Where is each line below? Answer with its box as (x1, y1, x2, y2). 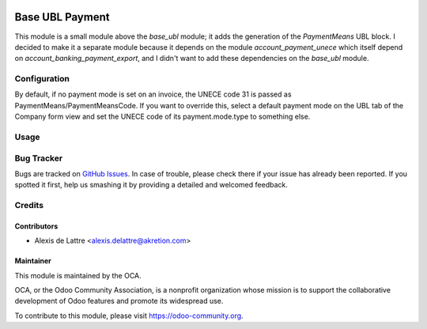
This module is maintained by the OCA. (14, 270, 142, 280)
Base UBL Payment (14, 10, 110, 24)
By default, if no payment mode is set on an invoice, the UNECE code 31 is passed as (14, 89, 292, 99)
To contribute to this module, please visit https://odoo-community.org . (14, 311, 244, 320)
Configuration (14, 74, 70, 85)
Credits (14, 200, 43, 211)
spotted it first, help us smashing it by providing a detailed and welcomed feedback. (14, 180, 288, 190)
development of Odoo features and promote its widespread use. (14, 297, 224, 306)
